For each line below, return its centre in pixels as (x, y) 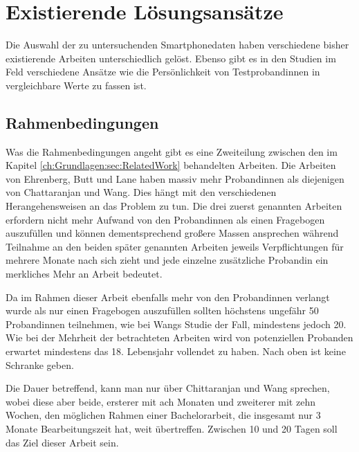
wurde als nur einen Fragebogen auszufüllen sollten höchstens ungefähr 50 (162, 310)
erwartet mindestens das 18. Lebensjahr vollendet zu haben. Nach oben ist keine (176, 351)
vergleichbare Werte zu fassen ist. (76, 85)
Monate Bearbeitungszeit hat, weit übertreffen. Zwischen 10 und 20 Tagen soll (172, 428)
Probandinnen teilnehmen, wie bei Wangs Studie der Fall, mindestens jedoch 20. (176, 324)
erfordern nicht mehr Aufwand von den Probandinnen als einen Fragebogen (165, 219)
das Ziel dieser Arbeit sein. (62, 442)
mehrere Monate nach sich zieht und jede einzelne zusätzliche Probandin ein (167, 260)
